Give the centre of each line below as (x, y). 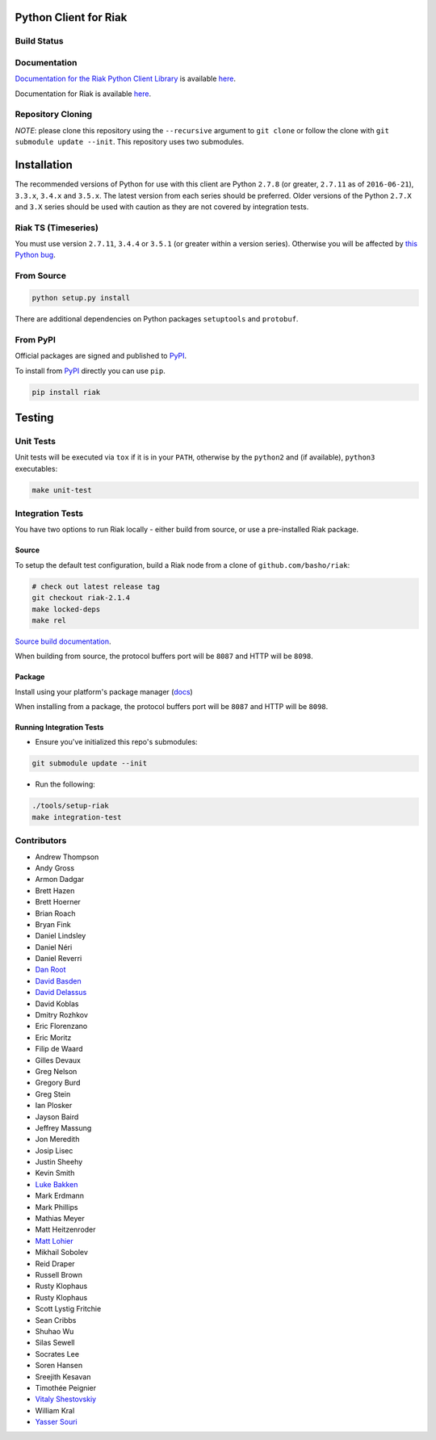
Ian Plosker (54, 1106)
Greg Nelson (56, 1071)
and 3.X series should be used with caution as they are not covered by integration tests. (162, 207)
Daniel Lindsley (61, 936)
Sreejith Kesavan (63, 1376)
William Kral (55, 1410)
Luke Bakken (57, 1184)
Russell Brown (59, 1275)
